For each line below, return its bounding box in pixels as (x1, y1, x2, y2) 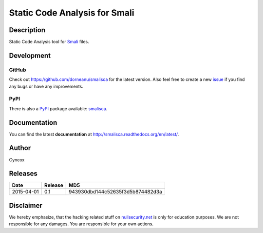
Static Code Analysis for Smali (9, 7, 134, 18)
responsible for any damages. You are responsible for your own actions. (9, 221, 153, 227)
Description (9, 26, 46, 34)
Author (9, 144, 31, 152)
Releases (9, 170, 38, 178)
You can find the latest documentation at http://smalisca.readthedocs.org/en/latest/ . (9, 131, 179, 137)
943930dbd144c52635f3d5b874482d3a (68, 188, 163, 195)
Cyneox (9, 156, 25, 163)
